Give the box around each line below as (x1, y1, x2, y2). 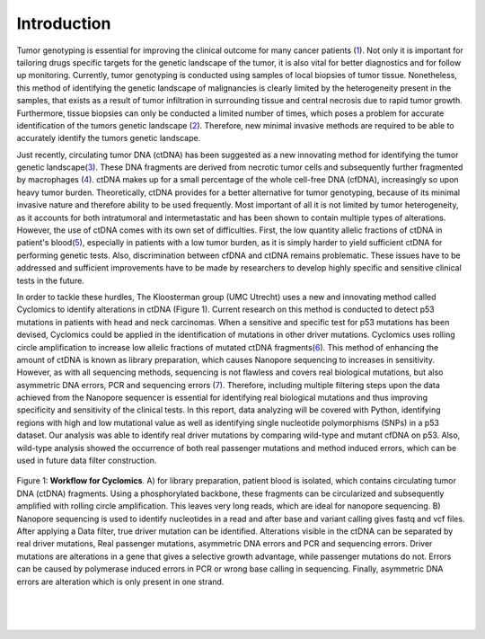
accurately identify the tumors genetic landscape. (16, 133, 201, 144)
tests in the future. (16, 275, 84, 286)
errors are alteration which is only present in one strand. (16, 576, 225, 587)
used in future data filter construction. (16, 455, 157, 466)
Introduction (16, 13, 111, 33)
